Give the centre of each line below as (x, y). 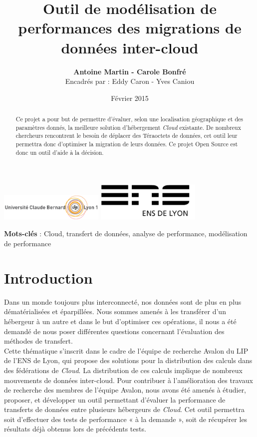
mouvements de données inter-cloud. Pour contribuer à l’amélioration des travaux (128, 380)
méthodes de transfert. (38, 341)
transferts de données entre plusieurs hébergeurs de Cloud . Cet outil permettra (124, 409)
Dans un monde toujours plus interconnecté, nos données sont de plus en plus (123, 301)
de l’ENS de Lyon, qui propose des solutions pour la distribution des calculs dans (128, 360)
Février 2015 (130, 98)
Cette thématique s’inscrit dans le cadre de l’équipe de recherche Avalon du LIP (126, 350)
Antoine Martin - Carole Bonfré (130, 71)
